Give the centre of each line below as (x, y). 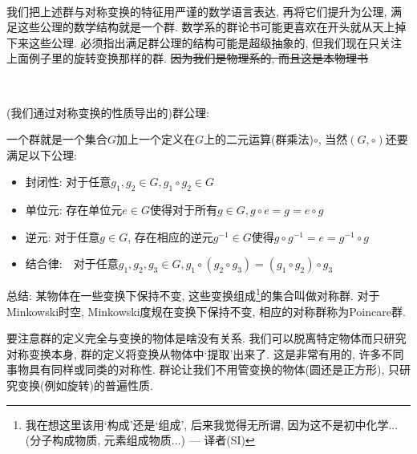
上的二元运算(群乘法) (259, 139)
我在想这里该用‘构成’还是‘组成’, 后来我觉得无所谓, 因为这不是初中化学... (212, 424)
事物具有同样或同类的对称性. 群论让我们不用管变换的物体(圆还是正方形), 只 (203, 369)
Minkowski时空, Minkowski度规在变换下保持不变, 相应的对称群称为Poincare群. (206, 311)
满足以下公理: (42, 154)
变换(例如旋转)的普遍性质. (85, 385)
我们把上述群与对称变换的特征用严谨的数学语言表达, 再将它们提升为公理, (197, 11)
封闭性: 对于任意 (68, 182)
